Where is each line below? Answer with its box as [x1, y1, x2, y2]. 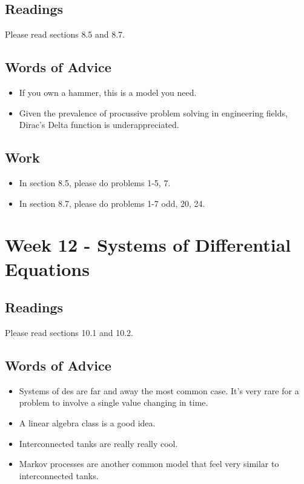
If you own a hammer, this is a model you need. [19, 86, 197, 98]
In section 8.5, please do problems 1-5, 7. [19, 176, 171, 189]
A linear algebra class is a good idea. [19, 416, 156, 429]
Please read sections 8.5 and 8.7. [5, 28, 125, 41]
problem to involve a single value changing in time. [19, 396, 208, 409]
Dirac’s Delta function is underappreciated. [19, 118, 179, 131]
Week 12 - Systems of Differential [5, 232, 291, 257]
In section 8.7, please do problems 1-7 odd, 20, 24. [19, 197, 205, 209]
